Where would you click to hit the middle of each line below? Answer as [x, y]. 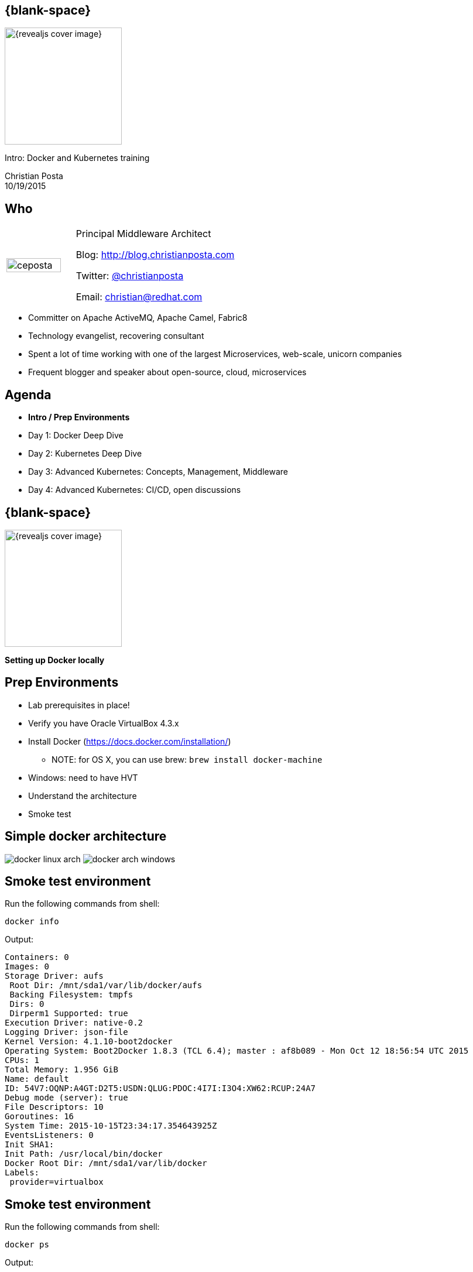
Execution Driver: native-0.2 [74, 1023]
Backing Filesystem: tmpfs [71, 995]
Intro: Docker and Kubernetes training [77, 158]
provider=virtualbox [56, 1182]
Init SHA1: [30, 1145]
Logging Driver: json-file [66, 1032]
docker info [32, 922]
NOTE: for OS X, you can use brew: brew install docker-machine [187, 759]
